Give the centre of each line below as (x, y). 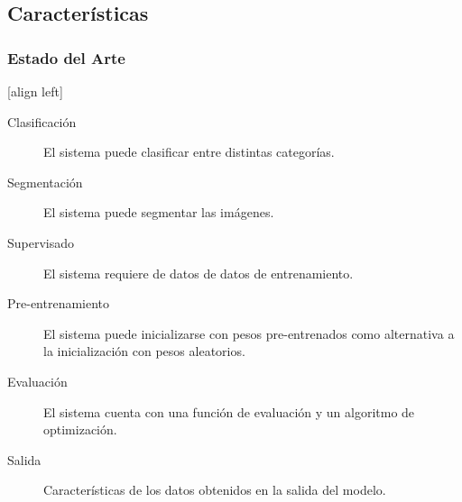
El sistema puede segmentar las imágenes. (159, 212)
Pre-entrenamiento (59, 303)
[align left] (35, 91)
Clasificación (42, 121)
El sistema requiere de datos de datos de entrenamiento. (199, 273)
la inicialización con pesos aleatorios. (144, 351)
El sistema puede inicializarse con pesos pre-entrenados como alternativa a (249, 333)
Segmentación (45, 182)
